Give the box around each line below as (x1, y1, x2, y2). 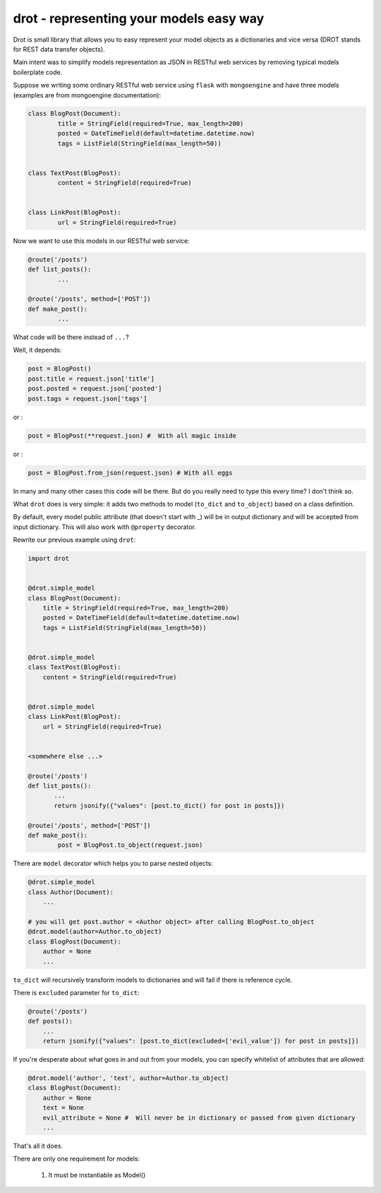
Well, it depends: (13, 346, 62, 355)
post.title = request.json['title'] (28, 374, 155, 383)
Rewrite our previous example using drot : (13, 535, 136, 544)
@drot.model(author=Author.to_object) (28, 927, 162, 936)
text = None (42, 1104, 85, 1112)
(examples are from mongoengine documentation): (13, 90, 162, 99)
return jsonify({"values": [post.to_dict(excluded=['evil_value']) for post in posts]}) (42, 1037, 359, 1045)
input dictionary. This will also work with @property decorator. (13, 523, 197, 531)
